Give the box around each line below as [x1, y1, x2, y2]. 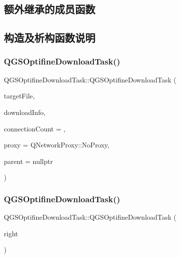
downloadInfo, [4, 107, 45, 117]
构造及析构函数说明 [4, 30, 95, 45]
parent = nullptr [4, 156, 53, 166]
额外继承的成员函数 [4, 1, 95, 16]
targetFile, [4, 91, 35, 101]
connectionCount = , [4, 123, 66, 133]
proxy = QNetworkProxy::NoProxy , [4, 140, 110, 150]
